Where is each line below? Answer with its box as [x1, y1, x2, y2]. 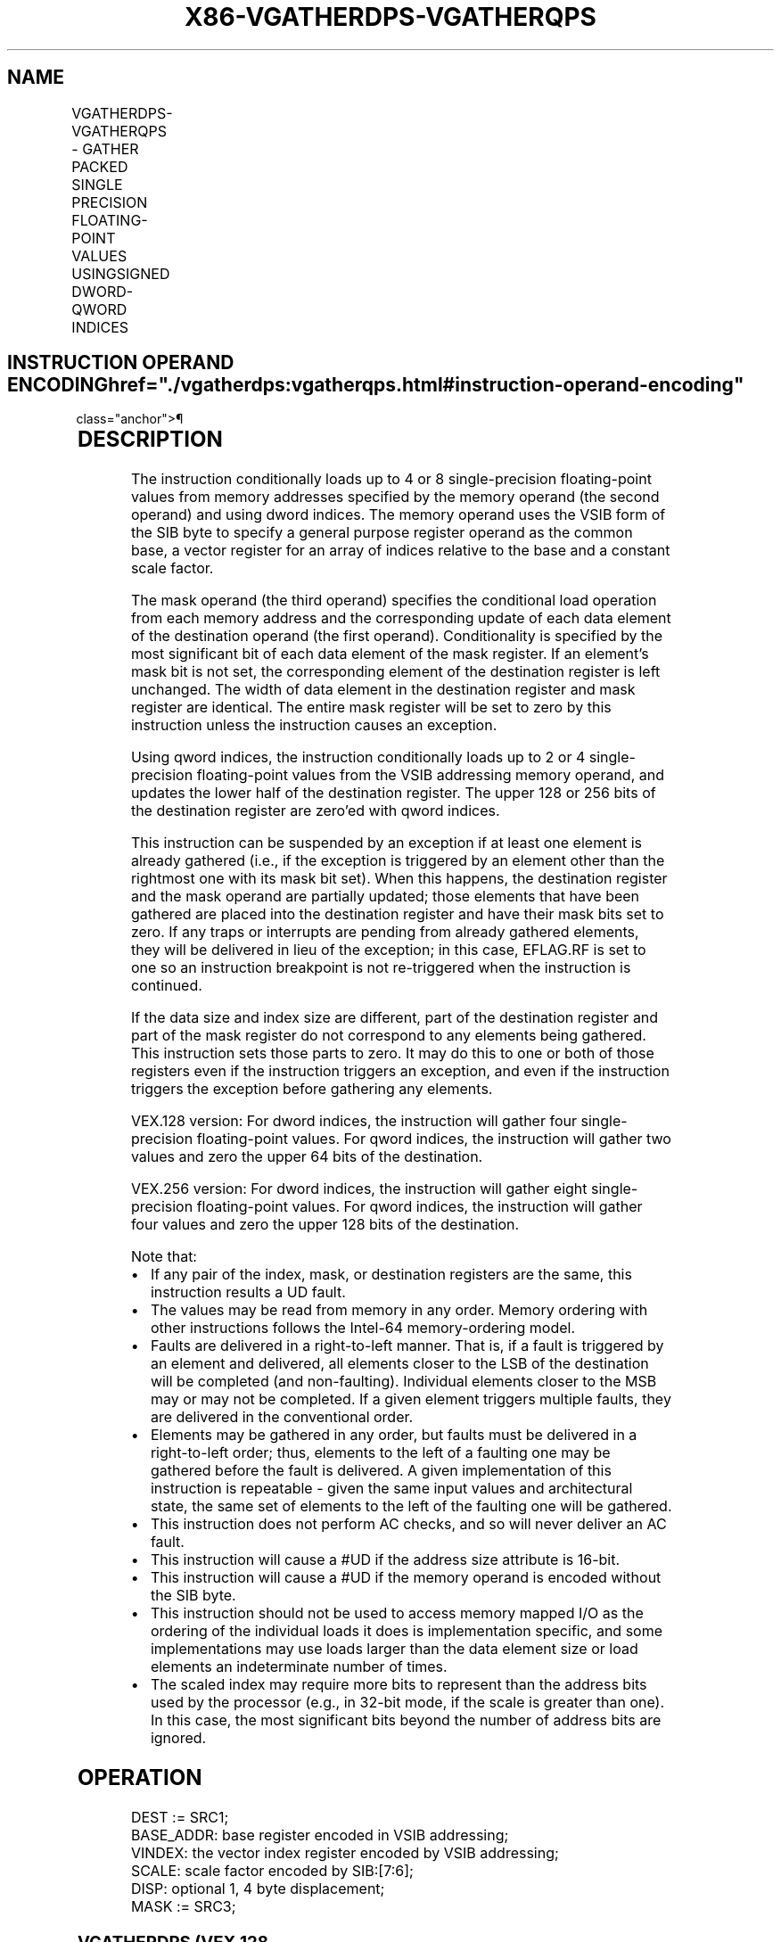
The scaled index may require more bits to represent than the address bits [150, 1675, 647, 1694]
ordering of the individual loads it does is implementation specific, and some [150, 1622, 663, 1641]
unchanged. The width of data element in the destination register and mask [130, 680, 636, 699]
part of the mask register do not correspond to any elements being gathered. [130, 1026, 646, 1045]
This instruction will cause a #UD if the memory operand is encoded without [150, 1568, 662, 1587]
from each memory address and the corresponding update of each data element [130, 609, 671, 628]
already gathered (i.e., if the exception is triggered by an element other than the [130, 852, 665, 870]
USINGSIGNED [71, 264, 170, 283]
